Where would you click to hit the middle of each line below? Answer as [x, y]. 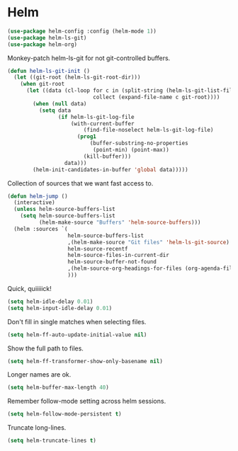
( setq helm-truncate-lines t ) [52, 441]
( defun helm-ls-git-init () [49, 71]
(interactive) [34, 202]
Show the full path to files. [45, 348]
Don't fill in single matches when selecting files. [77, 321]
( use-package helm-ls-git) [47, 38]
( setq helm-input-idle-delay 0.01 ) [60, 308]
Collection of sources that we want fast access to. [80, 183]
